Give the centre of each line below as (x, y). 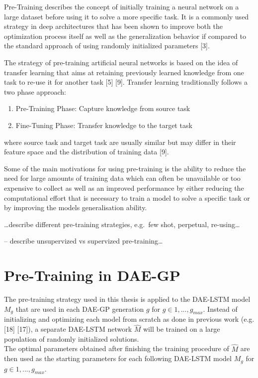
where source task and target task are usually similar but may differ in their (120, 142)
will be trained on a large (182, 329)
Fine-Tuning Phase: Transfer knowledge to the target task (104, 125)
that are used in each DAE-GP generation (80, 309)
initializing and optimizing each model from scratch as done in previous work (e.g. (129, 319)
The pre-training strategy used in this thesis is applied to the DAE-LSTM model (127, 299)
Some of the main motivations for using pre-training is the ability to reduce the (125, 168)
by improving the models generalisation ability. (76, 207)
